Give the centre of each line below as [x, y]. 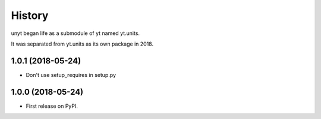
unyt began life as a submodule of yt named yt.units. [75, 33]
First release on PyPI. [52, 106]
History [30, 15]
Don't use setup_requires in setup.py [71, 75]
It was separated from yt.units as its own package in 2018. [82, 44]
